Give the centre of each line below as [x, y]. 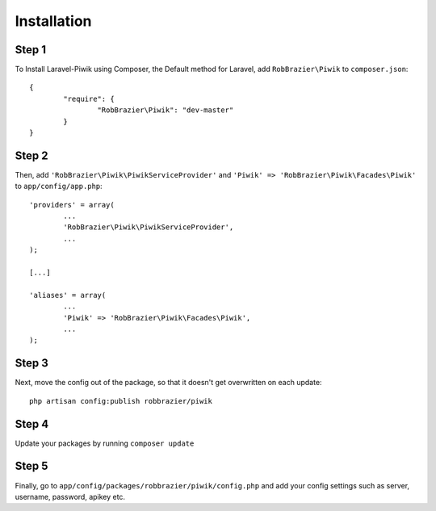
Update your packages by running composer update [105, 443]
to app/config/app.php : [59, 186]
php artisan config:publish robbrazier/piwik [121, 401]
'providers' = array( [72, 205]
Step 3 [31, 363]
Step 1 [31, 50]
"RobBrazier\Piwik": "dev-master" [166, 110]
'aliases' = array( [68, 295]
